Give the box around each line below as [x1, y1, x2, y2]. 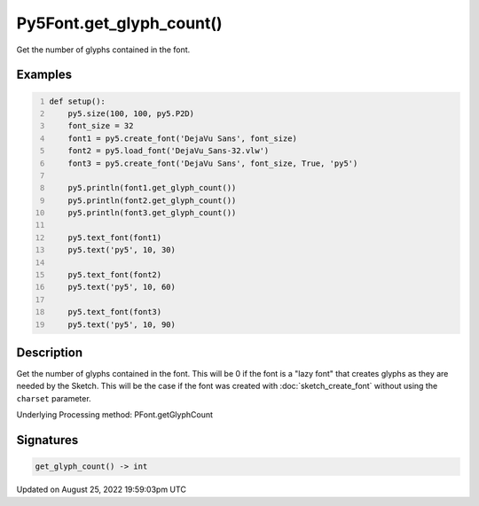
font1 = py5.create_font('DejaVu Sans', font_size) [67, 133, 297, 144]
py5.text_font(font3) [67, 307, 162, 317]
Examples [16, 67, 73, 82]
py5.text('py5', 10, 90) [67, 319, 177, 330]
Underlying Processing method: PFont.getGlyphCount [16, 409, 213, 420]
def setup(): [49, 96, 106, 106]
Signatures [16, 432, 79, 448]
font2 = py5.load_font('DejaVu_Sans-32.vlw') [67, 146, 270, 156]
